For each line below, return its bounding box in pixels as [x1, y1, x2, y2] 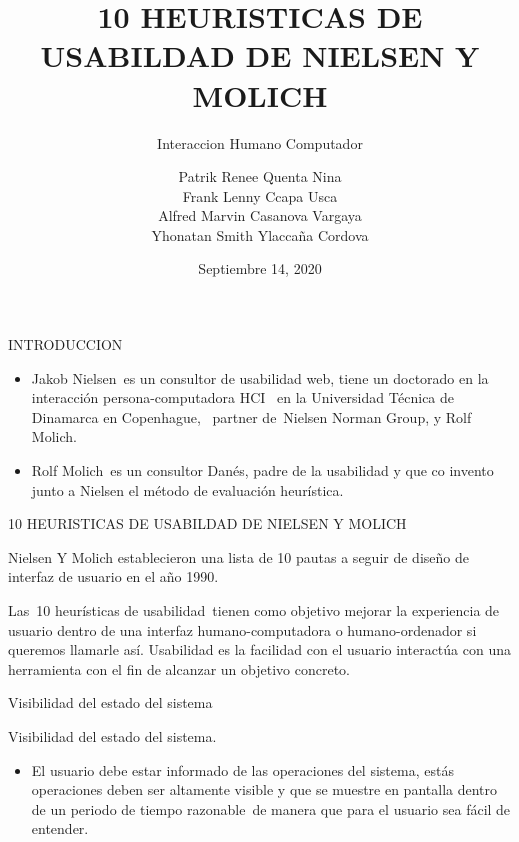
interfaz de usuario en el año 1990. [8, 566, 219, 587]
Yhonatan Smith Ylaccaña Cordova [151, 224, 369, 245]
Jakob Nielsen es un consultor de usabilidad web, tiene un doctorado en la [31, 367, 489, 388]
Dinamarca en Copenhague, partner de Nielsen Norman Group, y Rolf [31, 406, 472, 427]
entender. [31, 818, 89, 839]
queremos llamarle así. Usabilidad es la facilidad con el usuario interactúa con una [8, 639, 511, 660]
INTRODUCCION [8, 334, 123, 355]
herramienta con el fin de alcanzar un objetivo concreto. [8, 658, 350, 679]
